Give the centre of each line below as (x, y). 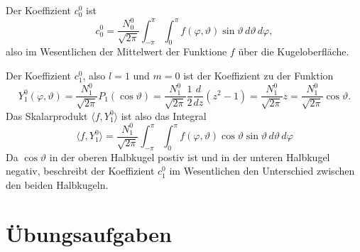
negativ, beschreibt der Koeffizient (80, 171)
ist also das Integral (164, 115)
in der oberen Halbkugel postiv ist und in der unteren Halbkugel (190, 157)
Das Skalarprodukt (47, 115)
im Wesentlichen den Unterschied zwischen (262, 171)
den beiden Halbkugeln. (57, 185)
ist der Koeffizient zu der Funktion (258, 75)
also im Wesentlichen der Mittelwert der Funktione (116, 51)
